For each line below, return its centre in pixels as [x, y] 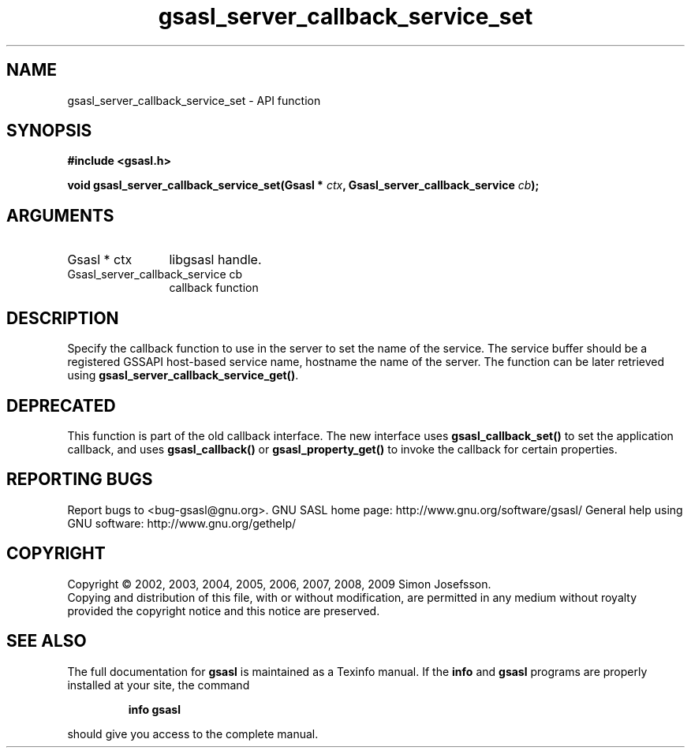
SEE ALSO [47, 641]
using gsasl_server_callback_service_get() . [183, 375]
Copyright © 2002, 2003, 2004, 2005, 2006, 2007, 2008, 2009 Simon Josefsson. [279, 584]
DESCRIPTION [63, 318]
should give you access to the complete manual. [193, 733]
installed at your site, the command [159, 685]
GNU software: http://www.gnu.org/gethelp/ [182, 523]
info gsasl [154, 709]
